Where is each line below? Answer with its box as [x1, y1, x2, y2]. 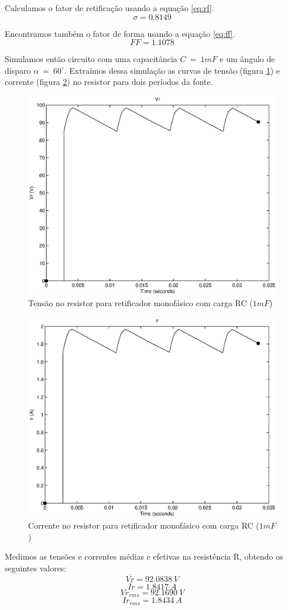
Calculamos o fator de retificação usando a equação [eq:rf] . [5, 2, 214, 13]
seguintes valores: [5, 561, 67, 574]
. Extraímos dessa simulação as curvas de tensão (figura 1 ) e [64, 64, 280, 76]
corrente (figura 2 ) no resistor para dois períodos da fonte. [5, 76, 213, 88]
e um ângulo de [220, 53, 275, 65]
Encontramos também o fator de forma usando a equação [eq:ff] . [5, 27, 235, 39]
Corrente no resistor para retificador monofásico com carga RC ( [28, 519, 259, 532]
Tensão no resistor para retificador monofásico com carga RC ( [28, 297, 253, 309]
